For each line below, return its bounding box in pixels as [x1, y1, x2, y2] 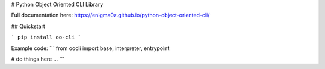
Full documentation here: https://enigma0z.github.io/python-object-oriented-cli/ [11, 12, 210, 19]
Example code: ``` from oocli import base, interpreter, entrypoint [11, 45, 170, 52]
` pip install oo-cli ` [11, 34, 81, 41]
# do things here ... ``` [11, 55, 65, 62]
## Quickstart [11, 23, 45, 30]
